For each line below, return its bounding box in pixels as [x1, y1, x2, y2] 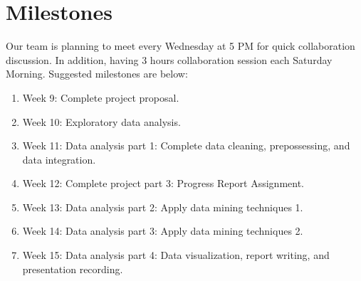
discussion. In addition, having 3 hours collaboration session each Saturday [6, 52, 333, 67]
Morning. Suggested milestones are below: [6, 66, 188, 81]
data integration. [22, 152, 96, 166]
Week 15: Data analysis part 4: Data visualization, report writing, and [22, 248, 330, 263]
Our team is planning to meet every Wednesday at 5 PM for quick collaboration [6, 38, 355, 53]
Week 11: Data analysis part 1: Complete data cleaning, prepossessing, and [22, 138, 350, 153]
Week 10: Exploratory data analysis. [22, 114, 181, 129]
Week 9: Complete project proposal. [22, 90, 179, 105]
